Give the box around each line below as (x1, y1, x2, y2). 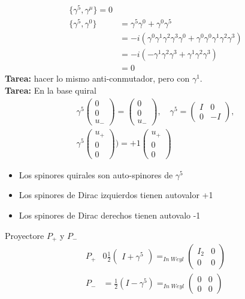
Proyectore (5, 229, 44, 241)
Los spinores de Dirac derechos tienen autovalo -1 (19, 209, 201, 221)
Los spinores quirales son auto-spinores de (19, 168, 173, 181)
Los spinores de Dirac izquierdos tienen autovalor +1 (19, 189, 213, 201)
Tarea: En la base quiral (5, 83, 96, 96)
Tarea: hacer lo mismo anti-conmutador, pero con (5, 72, 190, 85)
